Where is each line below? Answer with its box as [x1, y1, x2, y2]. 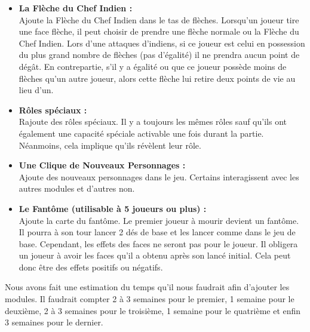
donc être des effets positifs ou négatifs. [19, 260, 163, 273]
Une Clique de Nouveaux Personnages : [19, 159, 186, 171]
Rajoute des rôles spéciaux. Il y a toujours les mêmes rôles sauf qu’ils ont [19, 115, 287, 128]
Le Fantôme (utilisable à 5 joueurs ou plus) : [19, 202, 207, 214]
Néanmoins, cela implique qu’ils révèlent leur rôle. [19, 139, 201, 151]
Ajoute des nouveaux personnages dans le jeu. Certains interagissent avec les [19, 170, 299, 183]
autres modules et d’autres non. [19, 182, 135, 195]
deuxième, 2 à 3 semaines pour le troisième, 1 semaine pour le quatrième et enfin [5, 304, 301, 316]
